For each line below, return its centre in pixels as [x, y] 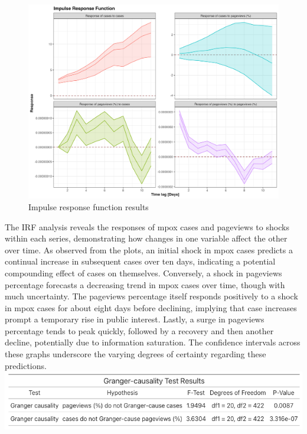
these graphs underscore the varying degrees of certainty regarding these [135, 354]
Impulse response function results [89, 206]
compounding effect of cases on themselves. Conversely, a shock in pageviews [143, 273]
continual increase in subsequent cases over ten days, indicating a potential [140, 261]
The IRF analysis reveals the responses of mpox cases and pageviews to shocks [147, 226]
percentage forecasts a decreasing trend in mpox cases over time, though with [145, 284]
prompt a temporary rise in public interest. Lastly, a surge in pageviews [135, 319]
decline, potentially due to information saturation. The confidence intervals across [153, 342]
